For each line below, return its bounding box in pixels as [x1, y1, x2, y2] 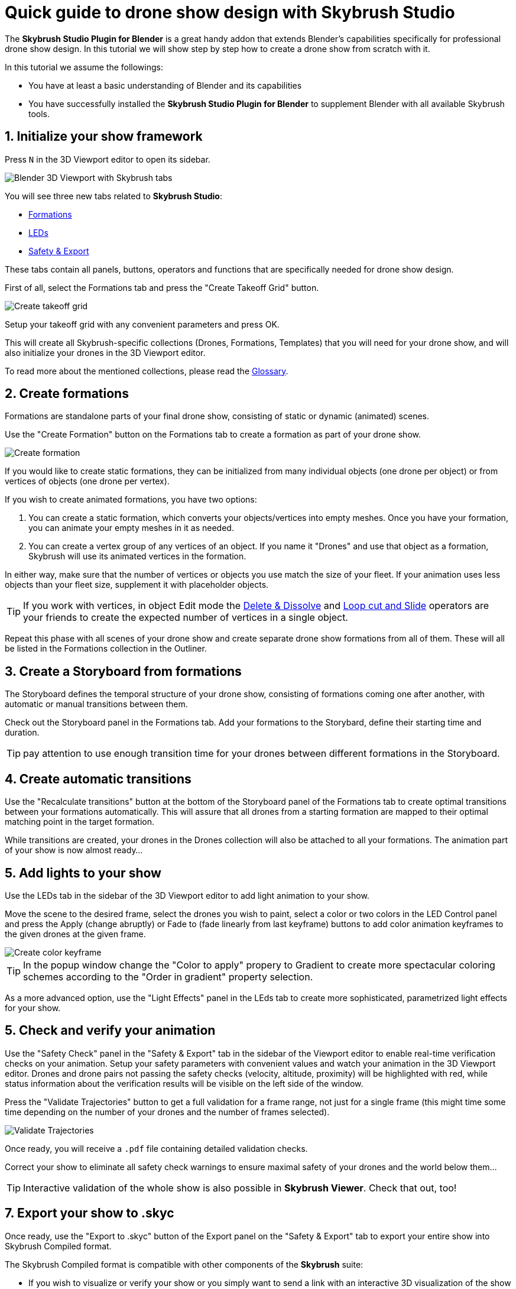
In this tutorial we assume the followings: [5, 61, 163, 72]
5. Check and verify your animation [5, 1023, 216, 1038]
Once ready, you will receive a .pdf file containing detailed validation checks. [5, 1143, 308, 1154]
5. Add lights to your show [5, 865, 161, 880]
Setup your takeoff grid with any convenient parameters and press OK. [5, 319, 280, 329]
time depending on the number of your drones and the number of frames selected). [5, 1106, 330, 1117]
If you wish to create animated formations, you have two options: [5, 494, 257, 505]
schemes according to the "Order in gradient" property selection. [23, 970, 313, 983]
